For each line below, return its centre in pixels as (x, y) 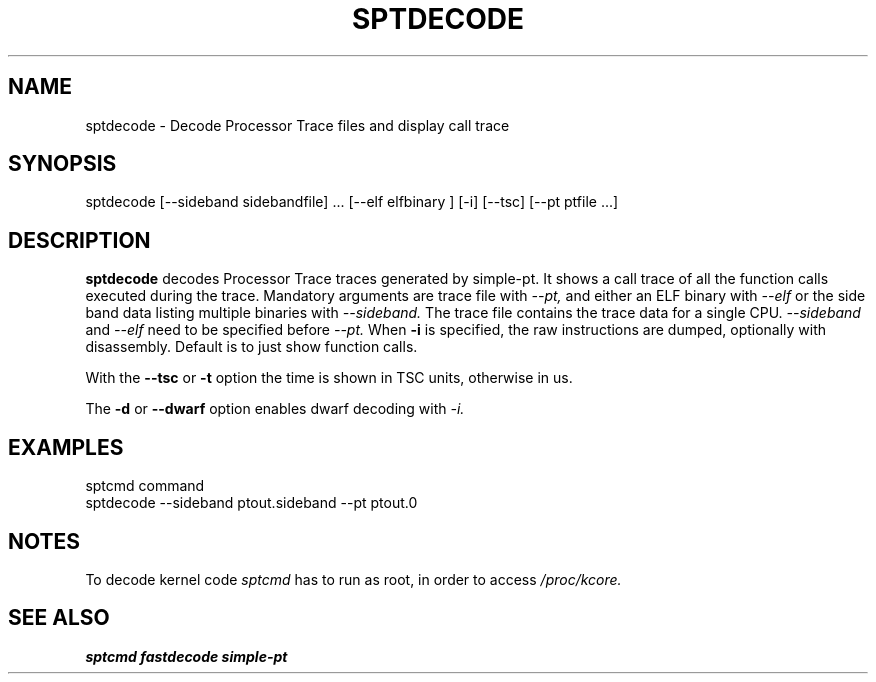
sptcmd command (145, 486)
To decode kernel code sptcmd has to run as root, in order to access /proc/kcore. (353, 579)
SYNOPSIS (62, 164)
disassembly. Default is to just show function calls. (251, 347)
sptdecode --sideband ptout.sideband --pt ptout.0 (251, 503)
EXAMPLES (66, 447)
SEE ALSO (59, 618)
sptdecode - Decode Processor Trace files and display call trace (297, 125)
